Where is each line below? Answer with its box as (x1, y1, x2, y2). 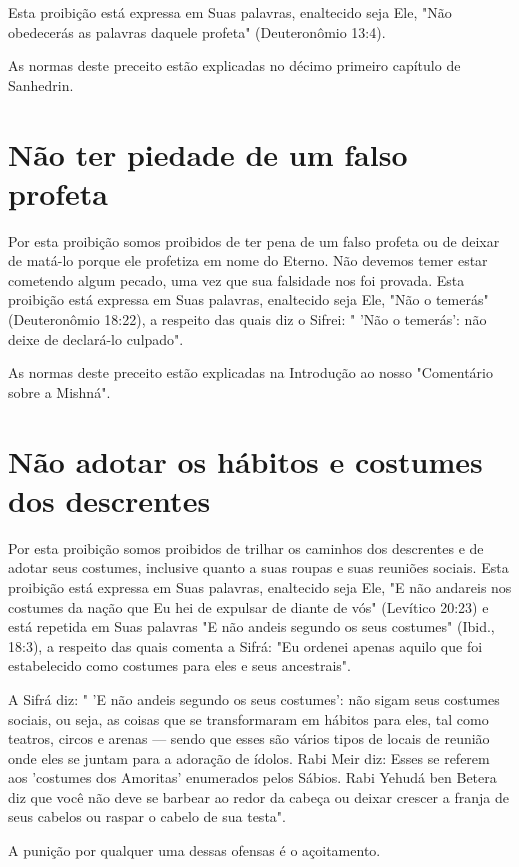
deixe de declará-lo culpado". (8, 328, 184, 349)
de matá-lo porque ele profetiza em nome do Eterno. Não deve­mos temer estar (8, 250, 488, 271)
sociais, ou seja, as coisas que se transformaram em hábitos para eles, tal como (8, 708, 489, 729)
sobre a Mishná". (8, 381, 111, 402)
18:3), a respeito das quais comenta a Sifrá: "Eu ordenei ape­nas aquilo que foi (8, 635, 483, 656)
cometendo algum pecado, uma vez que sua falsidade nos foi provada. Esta (8, 269, 465, 290)
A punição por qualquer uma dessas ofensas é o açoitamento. (8, 840, 381, 861)
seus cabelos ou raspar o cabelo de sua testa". (8, 806, 286, 827)
